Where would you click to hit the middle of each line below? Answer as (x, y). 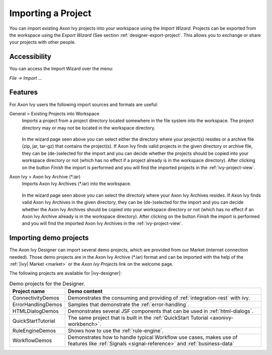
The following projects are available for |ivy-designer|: (65, 273)
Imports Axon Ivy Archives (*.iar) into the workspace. (77, 184)
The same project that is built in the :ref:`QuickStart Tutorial (138, 318)
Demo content (85, 291)
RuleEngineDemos (34, 331)
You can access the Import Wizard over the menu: (61, 69)
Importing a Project (50, 13)
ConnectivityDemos (36, 298)
